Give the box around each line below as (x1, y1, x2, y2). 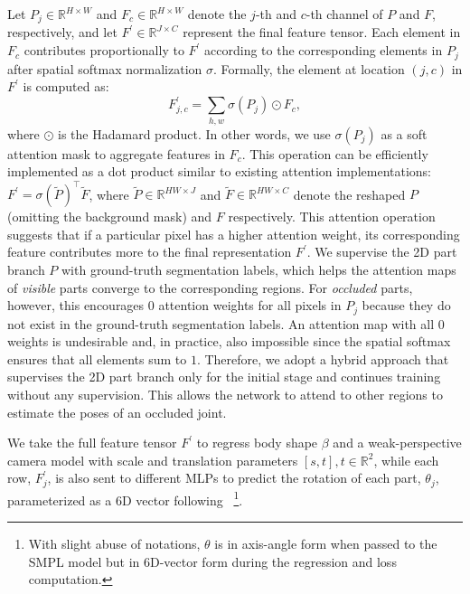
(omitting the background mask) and (7, 207, 212, 226)
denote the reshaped (293, 184, 406, 203)
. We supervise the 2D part (306, 242, 457, 261)
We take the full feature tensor (7, 433, 177, 452)
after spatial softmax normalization (7, 59, 202, 78)
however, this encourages (7, 296, 145, 315)
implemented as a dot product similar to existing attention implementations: (7, 162, 431, 181)
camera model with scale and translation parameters (7, 450, 298, 469)
